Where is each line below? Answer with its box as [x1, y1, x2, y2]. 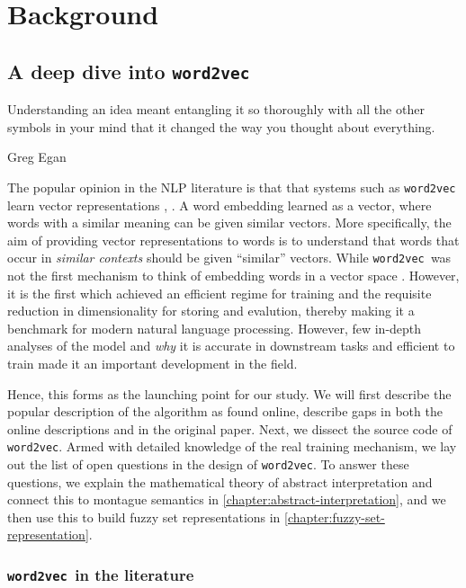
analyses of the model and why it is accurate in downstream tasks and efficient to [7, 336, 455, 355]
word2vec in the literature [7, 563, 194, 585]
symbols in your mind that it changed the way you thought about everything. [7, 117, 435, 136]
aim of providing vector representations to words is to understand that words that [7, 230, 460, 249]
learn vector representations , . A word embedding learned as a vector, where [7, 195, 432, 214]
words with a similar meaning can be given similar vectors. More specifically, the [7, 213, 452, 232]
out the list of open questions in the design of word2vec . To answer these [7, 455, 409, 474]
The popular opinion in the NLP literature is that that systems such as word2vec [7, 177, 456, 196]
